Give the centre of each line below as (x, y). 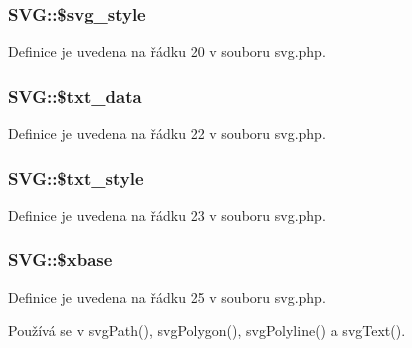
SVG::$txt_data (75, 95)
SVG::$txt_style (76, 177)
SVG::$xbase (60, 259)
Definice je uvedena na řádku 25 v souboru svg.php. (167, 296)
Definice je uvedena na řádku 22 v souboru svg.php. (167, 133)
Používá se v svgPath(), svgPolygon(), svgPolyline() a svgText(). (207, 330)
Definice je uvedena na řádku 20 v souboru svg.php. (167, 51)
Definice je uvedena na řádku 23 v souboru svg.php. (167, 214)
